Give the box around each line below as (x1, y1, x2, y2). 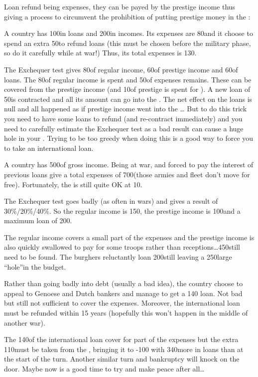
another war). (4, 317, 45, 328)
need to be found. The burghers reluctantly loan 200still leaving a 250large (4, 252, 232, 262)
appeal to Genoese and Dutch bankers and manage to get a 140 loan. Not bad (4, 288, 243, 298)
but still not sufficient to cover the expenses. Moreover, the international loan (4, 298, 240, 308)
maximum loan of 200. (4, 215, 72, 226)
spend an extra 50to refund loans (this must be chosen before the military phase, (4, 37, 251, 48)
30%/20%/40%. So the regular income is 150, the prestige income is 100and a (4, 205, 241, 216)
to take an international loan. (4, 142, 94, 153)
